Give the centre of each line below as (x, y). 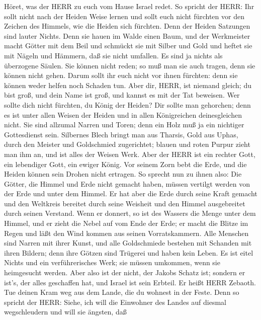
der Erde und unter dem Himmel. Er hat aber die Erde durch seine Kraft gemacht (131, 193)
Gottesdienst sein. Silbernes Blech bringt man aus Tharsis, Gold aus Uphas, (121, 134)
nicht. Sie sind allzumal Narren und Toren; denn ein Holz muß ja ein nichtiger (124, 125)
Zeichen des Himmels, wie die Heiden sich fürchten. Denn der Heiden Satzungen (127, 26)
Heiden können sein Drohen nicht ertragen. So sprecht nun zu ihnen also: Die (123, 174)
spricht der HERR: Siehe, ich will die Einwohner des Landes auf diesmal (115, 302)
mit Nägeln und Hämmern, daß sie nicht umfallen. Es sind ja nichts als (113, 55)
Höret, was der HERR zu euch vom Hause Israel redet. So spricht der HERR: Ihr (129, 6)
